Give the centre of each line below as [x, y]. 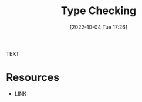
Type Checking [99, 11]
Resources [33, 78]
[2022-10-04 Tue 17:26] [99, 27]
